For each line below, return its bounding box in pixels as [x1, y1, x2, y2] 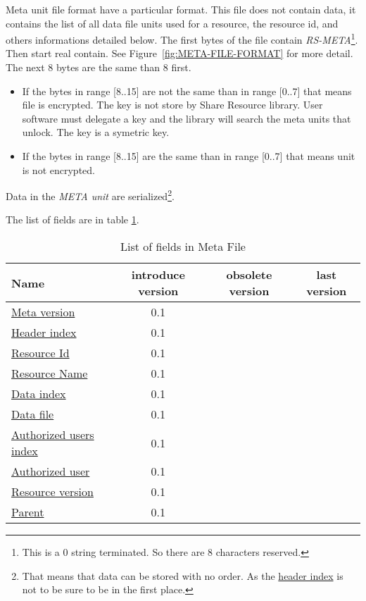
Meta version [11, 304, 75, 321]
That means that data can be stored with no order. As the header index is [22, 568, 343, 583]
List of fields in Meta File [120, 238, 246, 255]
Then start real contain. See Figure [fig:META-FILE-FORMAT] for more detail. [6, 46, 353, 61]
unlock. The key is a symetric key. [22, 125, 170, 140]
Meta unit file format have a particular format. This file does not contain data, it [6, 2, 356, 16]
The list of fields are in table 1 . [6, 212, 139, 227]
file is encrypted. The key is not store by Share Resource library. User [22, 97, 323, 112]
